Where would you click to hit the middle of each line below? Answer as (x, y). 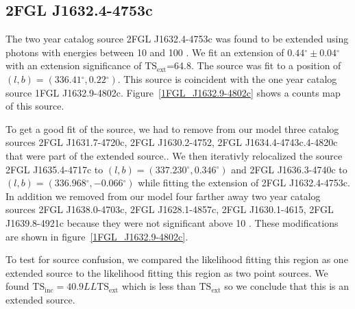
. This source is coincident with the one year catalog (227, 78)
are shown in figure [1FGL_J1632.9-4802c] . (97, 236)
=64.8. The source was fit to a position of (254, 65)
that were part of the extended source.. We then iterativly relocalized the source (174, 155)
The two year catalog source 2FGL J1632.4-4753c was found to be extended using (177, 39)
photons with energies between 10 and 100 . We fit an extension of (145, 52)
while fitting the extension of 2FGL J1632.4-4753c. (244, 183)
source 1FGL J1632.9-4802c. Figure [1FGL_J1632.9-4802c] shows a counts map (173, 92)
